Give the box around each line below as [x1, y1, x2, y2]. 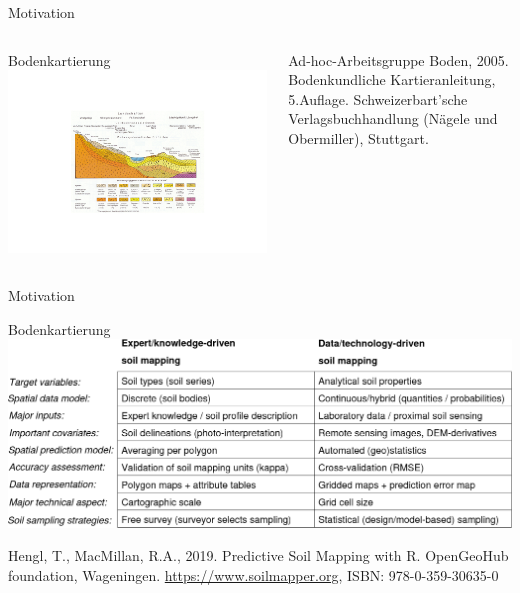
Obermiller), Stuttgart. [288, 127, 429, 148]
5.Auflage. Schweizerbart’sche [288, 88, 468, 109]
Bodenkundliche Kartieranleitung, [288, 69, 496, 90]
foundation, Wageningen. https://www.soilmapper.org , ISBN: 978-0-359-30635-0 [8, 565, 499, 586]
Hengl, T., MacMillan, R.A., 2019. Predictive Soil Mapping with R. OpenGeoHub [8, 545, 509, 566]
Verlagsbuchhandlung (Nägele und [288, 108, 498, 129]
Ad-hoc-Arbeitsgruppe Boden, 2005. [288, 49, 509, 70]
